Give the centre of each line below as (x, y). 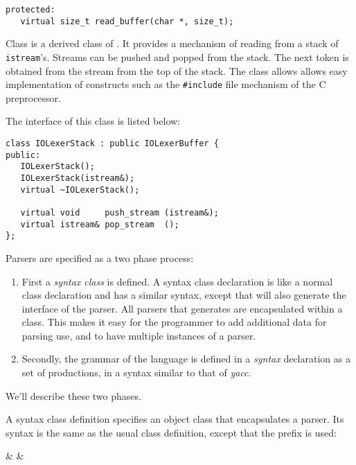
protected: (30, 10)
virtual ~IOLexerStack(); (80, 190)
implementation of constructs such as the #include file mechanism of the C (166, 84)
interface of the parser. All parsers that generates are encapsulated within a (182, 308)
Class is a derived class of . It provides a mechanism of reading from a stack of (172, 43)
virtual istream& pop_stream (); (100, 224)
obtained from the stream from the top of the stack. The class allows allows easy (177, 70)
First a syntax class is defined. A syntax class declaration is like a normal (177, 281)
